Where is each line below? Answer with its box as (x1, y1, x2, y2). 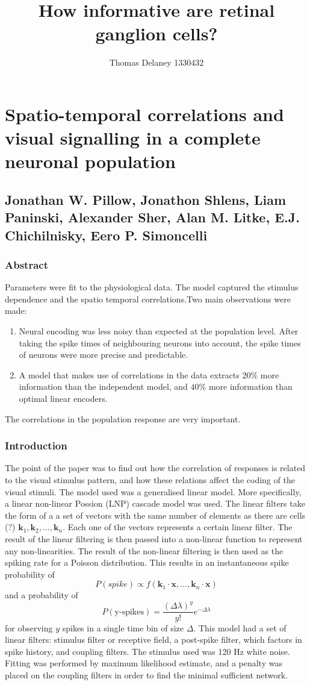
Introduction (5, 438, 67, 453)
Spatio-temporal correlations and (5, 101, 284, 126)
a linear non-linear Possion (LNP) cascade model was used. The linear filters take (5, 497, 305, 510)
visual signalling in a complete (5, 125, 261, 150)
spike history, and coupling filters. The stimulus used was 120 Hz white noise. (5, 645, 290, 657)
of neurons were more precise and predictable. (19, 348, 188, 361)
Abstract (5, 257, 48, 272)
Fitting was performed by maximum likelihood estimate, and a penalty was (5, 657, 282, 669)
